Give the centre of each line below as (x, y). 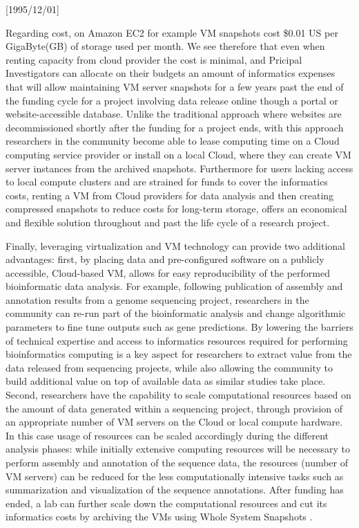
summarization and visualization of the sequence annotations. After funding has (175, 490)
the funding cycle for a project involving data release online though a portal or (172, 100)
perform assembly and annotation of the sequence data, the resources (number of (177, 462)
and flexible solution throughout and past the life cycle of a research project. (168, 222)
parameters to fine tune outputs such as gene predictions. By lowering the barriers (179, 327)
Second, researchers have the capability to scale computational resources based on (178, 395)
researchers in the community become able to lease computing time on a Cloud (173, 141)
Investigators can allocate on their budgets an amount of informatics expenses (171, 73)
